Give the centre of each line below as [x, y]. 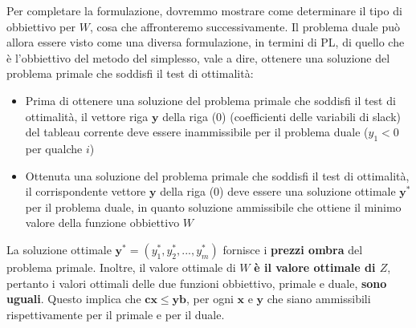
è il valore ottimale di [315, 267]
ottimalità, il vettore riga [87, 116]
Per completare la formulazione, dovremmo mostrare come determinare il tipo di [204, 10]
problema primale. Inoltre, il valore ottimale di [121, 267]
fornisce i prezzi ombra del [293, 249]
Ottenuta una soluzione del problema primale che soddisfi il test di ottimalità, [217, 175]
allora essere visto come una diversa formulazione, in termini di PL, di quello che [206, 42]
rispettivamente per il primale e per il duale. [116, 314]
